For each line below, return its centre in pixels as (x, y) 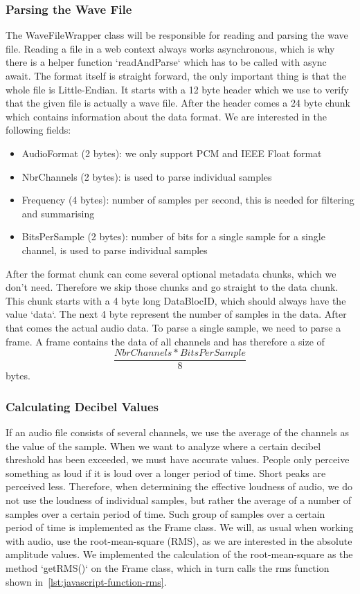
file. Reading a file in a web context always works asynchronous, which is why (170, 48)
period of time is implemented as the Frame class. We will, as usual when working (180, 527)
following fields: (38, 130)
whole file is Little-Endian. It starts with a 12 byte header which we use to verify (177, 89)
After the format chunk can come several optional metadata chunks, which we (171, 273)
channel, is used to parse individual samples (115, 250)
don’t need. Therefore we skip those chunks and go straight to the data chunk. (172, 287)
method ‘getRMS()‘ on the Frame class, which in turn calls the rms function (168, 567)
